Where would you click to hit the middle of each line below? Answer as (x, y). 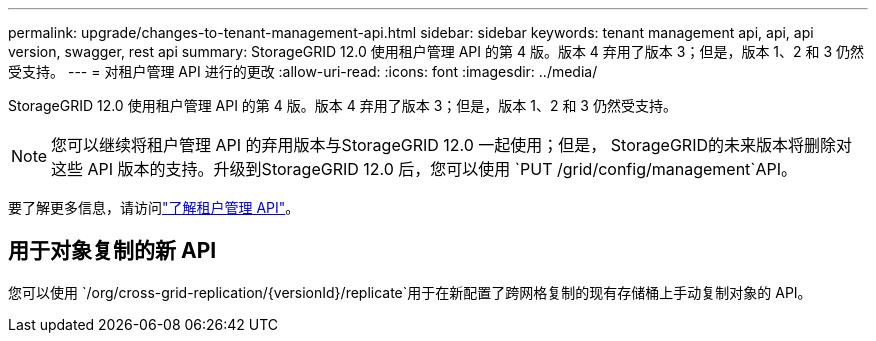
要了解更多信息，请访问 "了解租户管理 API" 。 (154, 207)
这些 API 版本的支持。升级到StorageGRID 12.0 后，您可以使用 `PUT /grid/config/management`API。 (424, 169)
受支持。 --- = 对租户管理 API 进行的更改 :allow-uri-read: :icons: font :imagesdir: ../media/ (303, 71)
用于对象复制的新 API (112, 251)
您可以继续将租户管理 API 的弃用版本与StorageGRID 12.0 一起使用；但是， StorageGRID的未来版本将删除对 (452, 145)
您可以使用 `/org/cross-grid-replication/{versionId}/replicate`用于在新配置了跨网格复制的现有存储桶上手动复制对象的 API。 (410, 292)
